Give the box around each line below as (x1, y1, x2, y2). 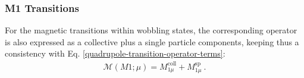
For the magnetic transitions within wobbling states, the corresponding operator (5, 24, 297, 36)
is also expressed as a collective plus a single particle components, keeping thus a (5, 35, 299, 48)
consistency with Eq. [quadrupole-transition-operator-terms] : (5, 47, 225, 60)
